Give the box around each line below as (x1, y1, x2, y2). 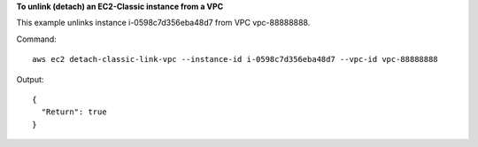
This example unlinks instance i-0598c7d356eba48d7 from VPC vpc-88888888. (16, 18, 311, 28)
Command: (16, 34, 57, 44)
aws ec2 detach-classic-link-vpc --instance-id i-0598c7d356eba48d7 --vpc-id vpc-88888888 (32, 54, 438, 65)
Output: (16, 73, 44, 84)
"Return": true (41, 107, 107, 117)
